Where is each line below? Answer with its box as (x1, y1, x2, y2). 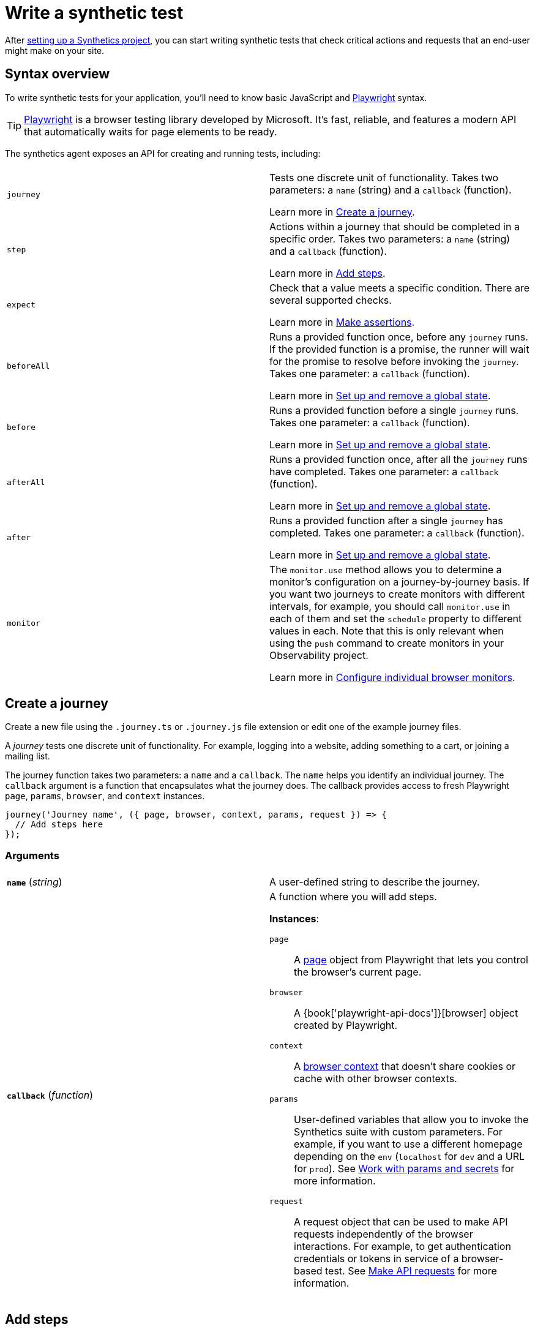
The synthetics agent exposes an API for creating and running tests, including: (5, 148, 321, 159)
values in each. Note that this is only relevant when (269, 624, 504, 637)
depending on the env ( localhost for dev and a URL (294, 1150, 525, 1163)
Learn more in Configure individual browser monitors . (269, 671, 515, 683)
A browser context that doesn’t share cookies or (294, 1060, 516, 1073)
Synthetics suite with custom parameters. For (294, 1126, 503, 1138)
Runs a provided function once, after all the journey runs (269, 453, 528, 465)
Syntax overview (5, 66, 110, 82)
